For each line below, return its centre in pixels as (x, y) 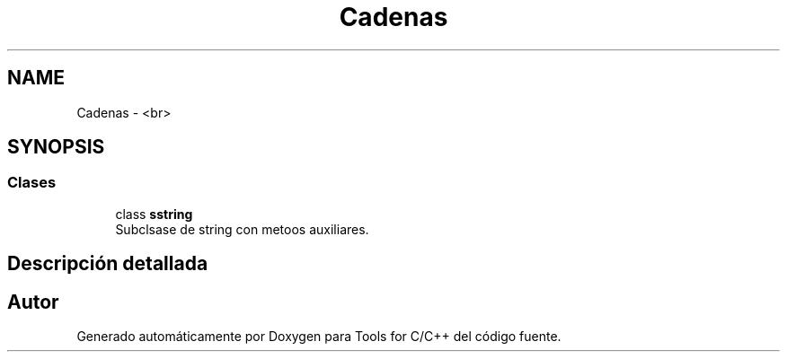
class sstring (154, 214)
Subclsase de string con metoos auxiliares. (242, 229)
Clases (32, 183)
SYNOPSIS (56, 147)
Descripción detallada (108, 264)
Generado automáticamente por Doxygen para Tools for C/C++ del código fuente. (319, 337)
